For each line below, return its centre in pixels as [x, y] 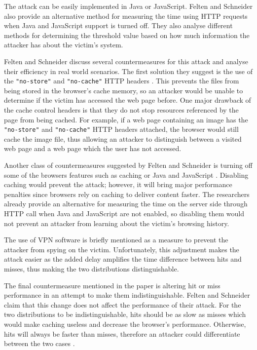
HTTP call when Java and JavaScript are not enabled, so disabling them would [124, 213]
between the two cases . [39, 343]
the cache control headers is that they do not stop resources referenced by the [121, 110]
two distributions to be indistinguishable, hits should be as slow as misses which [125, 314]
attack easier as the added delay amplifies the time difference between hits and [123, 259]
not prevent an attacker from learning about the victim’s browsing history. [117, 223]
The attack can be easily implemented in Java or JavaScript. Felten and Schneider [128, 6]
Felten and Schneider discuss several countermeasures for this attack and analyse [126, 61]
